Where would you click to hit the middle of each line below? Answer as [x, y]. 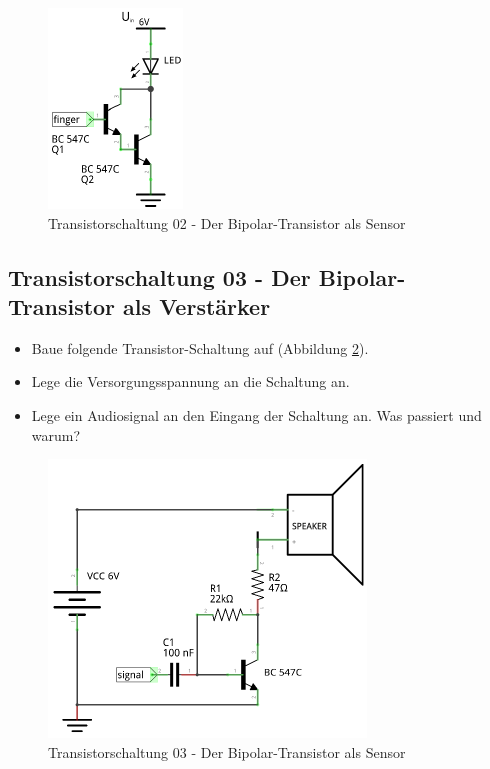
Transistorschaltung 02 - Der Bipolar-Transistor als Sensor [227, 222]
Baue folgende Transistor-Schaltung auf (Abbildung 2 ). [200, 347]
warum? [56, 434]
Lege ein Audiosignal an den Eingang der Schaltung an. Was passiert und [256, 414]
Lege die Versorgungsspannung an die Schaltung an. [190, 381]
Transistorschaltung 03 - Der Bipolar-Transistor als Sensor [227, 751]
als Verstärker [197, 305]
